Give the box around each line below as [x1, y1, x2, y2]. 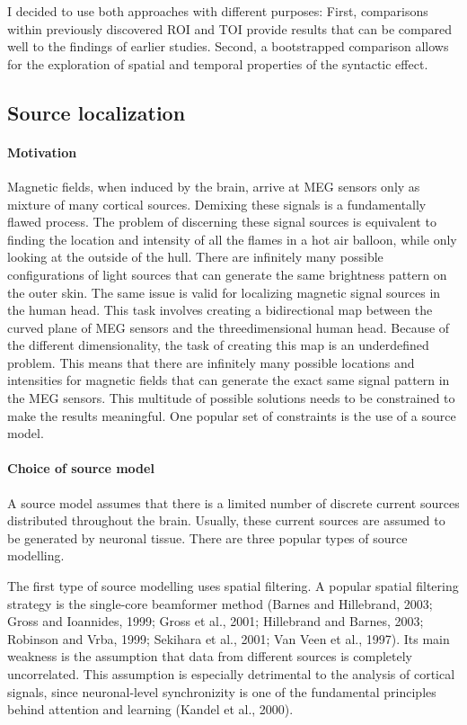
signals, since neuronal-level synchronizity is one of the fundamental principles [7, 682, 436, 701]
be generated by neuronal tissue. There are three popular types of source [7, 528, 408, 547]
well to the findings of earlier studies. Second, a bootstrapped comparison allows [7, 37, 449, 56]
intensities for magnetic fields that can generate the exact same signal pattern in [7, 371, 450, 389]
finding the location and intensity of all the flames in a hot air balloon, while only [7, 229, 457, 248]
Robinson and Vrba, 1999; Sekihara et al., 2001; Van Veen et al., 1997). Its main [7, 629, 450, 648]
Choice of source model [7, 459, 154, 478]
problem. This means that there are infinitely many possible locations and [7, 353, 415, 371]
